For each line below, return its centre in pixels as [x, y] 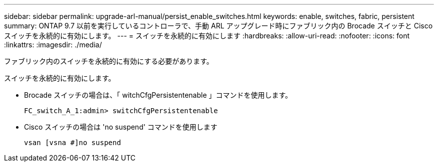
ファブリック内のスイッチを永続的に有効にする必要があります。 [109, 61]
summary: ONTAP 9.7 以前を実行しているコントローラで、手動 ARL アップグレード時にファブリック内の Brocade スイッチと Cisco [218, 26]
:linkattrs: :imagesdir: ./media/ [53, 45]
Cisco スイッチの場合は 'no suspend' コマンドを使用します [121, 127]
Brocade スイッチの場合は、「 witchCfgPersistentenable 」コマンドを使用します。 [158, 95]
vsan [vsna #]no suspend [72, 143]
